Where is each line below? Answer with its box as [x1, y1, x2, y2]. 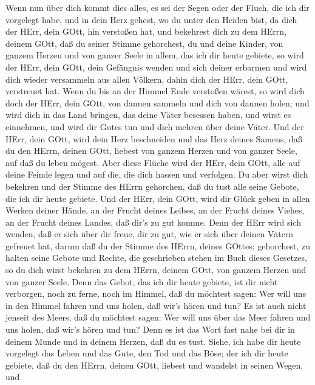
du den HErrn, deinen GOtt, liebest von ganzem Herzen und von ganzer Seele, [5, 144, 297, 157]
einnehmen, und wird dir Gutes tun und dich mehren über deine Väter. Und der [5, 120, 304, 133]
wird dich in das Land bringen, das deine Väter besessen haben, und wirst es [5, 108, 291, 121]
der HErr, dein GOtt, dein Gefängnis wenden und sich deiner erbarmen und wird [5, 60, 307, 73]
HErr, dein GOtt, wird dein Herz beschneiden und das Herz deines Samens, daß [5, 132, 302, 145]
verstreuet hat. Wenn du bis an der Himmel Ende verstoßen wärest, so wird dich [5, 85, 305, 97]
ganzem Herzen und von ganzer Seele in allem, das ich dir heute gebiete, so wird [5, 49, 304, 61]
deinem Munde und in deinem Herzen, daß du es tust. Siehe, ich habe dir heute [5, 335, 301, 347]
